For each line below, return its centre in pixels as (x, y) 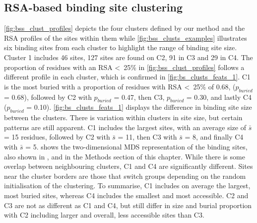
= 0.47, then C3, (139, 97)
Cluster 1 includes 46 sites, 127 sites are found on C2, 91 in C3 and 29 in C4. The (128, 57)
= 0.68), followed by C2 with (48, 97)
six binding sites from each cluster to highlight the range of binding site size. (121, 47)
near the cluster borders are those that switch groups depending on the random (125, 176)
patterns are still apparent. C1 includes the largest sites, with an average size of (125, 127)
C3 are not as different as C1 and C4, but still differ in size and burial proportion (128, 205)
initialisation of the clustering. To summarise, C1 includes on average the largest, (127, 186)
